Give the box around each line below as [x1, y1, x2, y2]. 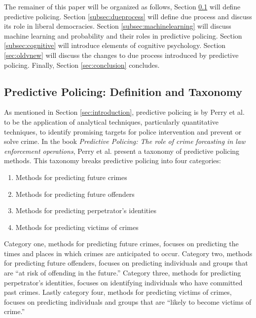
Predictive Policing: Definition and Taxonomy [4, 84, 243, 99]
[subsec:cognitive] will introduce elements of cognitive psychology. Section [4, 40, 226, 50]
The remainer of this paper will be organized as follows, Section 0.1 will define [4, 1, 241, 11]
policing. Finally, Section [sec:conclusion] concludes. [4, 59, 160, 70]
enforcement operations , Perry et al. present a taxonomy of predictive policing [4, 145, 240, 156]
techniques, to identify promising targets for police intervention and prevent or [4, 126, 242, 136]
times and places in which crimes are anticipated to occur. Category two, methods [4, 248, 253, 258]
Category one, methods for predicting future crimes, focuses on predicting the [4, 238, 239, 249]
